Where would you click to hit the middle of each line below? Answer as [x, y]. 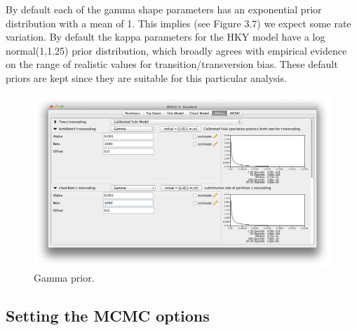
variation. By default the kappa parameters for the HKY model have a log [166, 37]
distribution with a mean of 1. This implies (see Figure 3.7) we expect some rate [178, 23]
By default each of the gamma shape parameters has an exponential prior [164, 9]
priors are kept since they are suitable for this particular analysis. [146, 77]
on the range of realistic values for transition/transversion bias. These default [172, 64]
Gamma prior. [64, 277]
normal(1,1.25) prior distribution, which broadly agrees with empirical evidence [176, 50]
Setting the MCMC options [108, 315]
